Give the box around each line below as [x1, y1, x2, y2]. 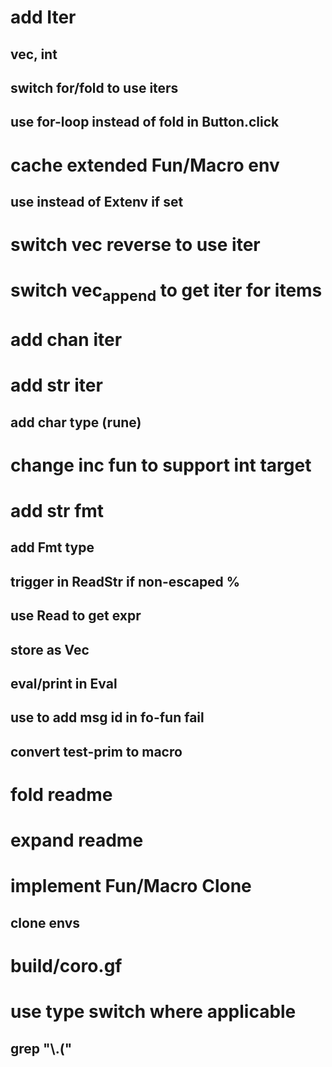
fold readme [10, 783, 113, 806]
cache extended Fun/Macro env [10, 154, 280, 176]
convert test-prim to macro [10, 743, 183, 760]
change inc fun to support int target [10, 454, 312, 476]
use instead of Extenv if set [10, 193, 184, 210]
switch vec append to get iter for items [10, 279, 323, 305]
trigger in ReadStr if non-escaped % [10, 573, 241, 590]
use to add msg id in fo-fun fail [10, 709, 205, 726]
